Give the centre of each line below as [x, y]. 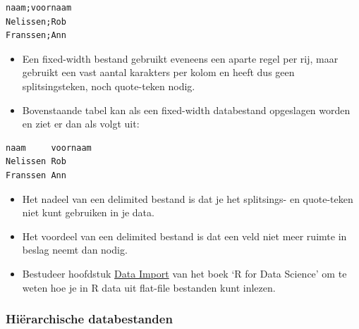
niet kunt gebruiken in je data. [88, 212]
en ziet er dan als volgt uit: [81, 124]
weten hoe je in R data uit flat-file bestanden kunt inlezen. [149, 287]
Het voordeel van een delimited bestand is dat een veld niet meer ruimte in [184, 236]
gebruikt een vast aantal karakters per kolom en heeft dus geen [158, 72]
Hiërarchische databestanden [89, 319]
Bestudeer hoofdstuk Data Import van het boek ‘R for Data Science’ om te [184, 273]
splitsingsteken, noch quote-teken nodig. [109, 86]
